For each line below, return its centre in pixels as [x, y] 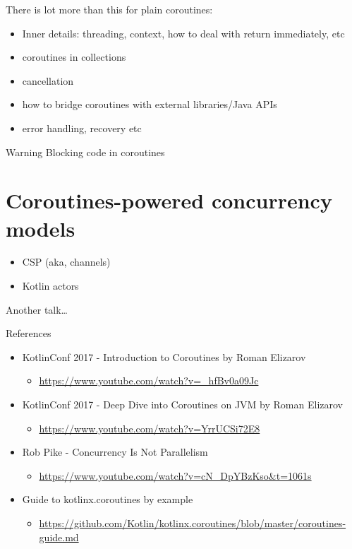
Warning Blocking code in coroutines [85, 152]
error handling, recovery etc [82, 128]
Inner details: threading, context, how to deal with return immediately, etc [183, 33]
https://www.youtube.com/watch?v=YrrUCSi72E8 [150, 428]
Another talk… [37, 309]
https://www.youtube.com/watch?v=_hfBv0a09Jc [149, 380]
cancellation [48, 80]
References [29, 333]
